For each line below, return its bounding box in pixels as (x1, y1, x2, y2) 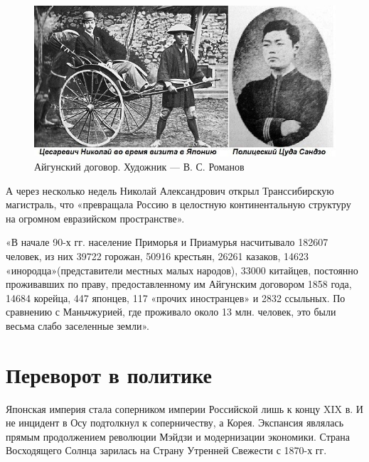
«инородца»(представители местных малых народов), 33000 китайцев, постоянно (6, 262, 358, 277)
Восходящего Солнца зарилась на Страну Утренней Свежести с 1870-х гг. (6, 443, 327, 458)
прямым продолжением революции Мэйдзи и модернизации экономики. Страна (6, 429, 350, 444)
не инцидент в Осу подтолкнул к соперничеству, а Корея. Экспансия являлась (6, 415, 344, 430)
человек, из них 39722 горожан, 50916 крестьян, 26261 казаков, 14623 (6, 248, 309, 263)
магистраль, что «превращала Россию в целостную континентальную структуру (6, 197, 351, 212)
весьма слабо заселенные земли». (6, 318, 149, 333)
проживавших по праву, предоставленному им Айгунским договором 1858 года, (6, 276, 352, 291)
